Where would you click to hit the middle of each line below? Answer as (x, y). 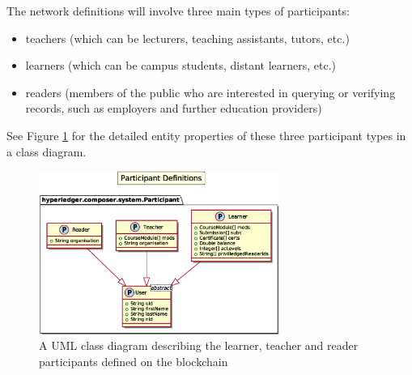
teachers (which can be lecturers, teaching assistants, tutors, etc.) (187, 38)
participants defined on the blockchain (134, 362)
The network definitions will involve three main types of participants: (178, 11)
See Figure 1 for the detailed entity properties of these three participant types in (206, 135)
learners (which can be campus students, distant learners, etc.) (181, 65)
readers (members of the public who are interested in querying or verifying (210, 92)
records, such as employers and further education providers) (174, 108)
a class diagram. (47, 151)
